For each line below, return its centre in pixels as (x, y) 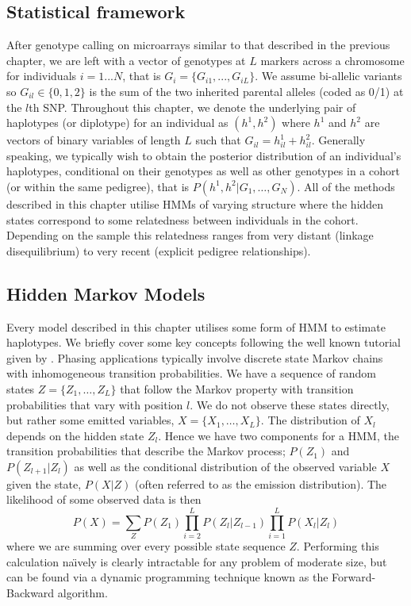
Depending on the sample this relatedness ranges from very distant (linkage (190, 235)
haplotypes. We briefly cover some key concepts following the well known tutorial (204, 342)
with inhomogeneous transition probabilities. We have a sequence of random (191, 373)
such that (218, 140)
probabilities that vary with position (95, 404)
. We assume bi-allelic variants (328, 76)
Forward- (354, 577)
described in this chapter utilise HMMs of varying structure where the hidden (195, 203)
